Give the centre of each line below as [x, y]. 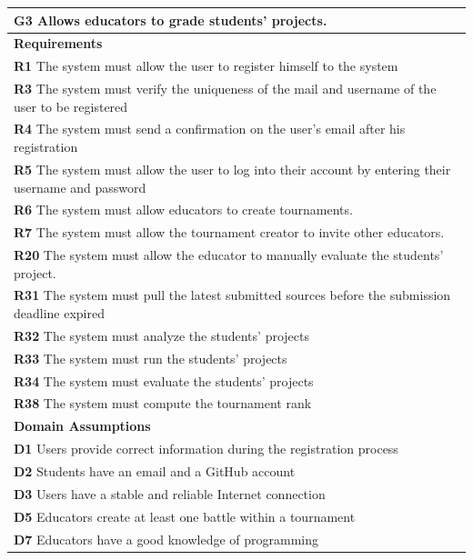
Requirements [58, 43]
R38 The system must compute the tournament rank [163, 403]
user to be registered [71, 106]
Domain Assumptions [82, 426]
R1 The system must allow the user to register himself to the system [206, 66]
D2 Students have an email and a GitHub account [155, 470]
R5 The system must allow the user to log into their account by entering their [232, 169]
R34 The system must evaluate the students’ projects [164, 380]
